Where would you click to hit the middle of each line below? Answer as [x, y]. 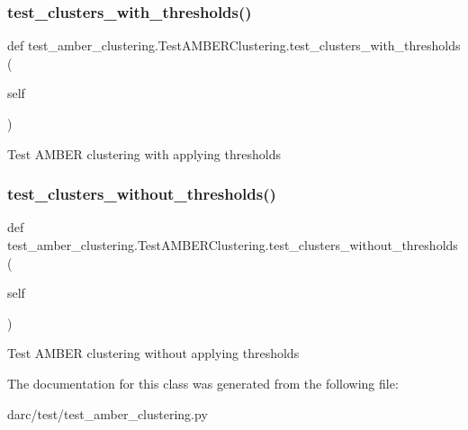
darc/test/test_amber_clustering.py [108, 413]
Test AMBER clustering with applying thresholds [144, 153]
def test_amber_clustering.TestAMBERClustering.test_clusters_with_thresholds [234, 45]
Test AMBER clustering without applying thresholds [153, 353]
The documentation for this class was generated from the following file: [203, 383]
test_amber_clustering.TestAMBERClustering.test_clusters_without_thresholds [233, 245]
